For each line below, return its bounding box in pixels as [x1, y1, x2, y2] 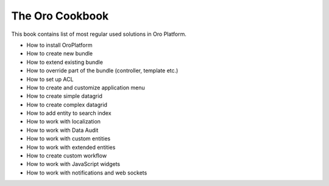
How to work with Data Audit [26, 126, 99, 134]
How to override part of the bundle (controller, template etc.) [26, 67, 179, 74]
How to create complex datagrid [26, 101, 108, 108]
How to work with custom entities [26, 135, 111, 142]
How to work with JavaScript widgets [26, 160, 121, 168]
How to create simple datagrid [26, 92, 103, 100]
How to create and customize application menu [26, 84, 146, 91]
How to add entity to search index [26, 109, 112, 117]
